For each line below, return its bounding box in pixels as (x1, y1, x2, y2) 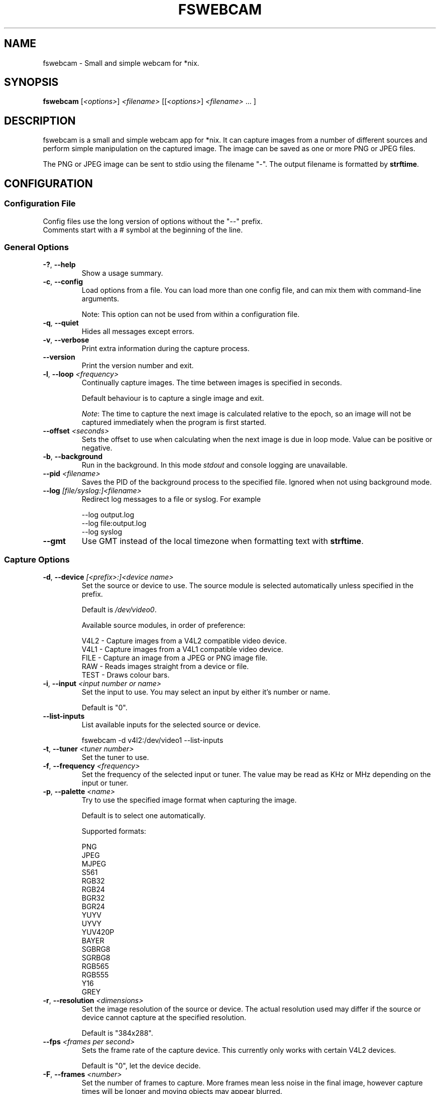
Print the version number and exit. (81, 361, 194, 370)
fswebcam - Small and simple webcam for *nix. (43, 58, 199, 67)
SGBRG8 (81, 945, 111, 953)
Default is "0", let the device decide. (81, 1061, 201, 1070)
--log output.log (81, 510, 135, 519)
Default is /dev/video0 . (81, 605, 157, 614)
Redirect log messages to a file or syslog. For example (81, 495, 261, 504)
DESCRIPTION (4, 114, 76, 127)
